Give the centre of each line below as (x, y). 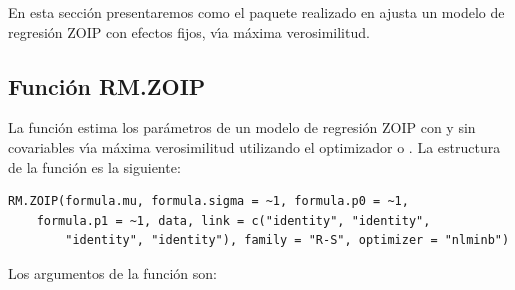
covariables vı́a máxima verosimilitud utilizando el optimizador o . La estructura (254, 146)
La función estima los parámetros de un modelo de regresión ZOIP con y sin (242, 127)
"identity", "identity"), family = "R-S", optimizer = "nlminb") (287, 240)
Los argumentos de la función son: (112, 272)
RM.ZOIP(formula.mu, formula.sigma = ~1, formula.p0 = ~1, (208, 201)
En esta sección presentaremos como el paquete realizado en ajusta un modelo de (256, 12)
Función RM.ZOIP (107, 85)
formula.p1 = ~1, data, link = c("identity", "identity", (233, 220)
